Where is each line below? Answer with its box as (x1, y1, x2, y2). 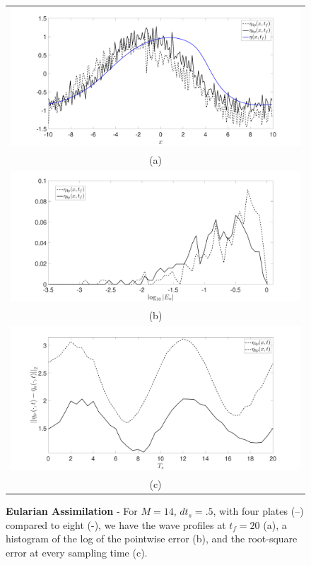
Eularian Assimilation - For (6, 504, 138, 518)
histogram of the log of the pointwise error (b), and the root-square (6, 531, 298, 546)
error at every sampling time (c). (6, 545, 148, 559)
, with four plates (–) (213, 504, 304, 518)
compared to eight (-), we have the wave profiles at (6, 517, 226, 532)
